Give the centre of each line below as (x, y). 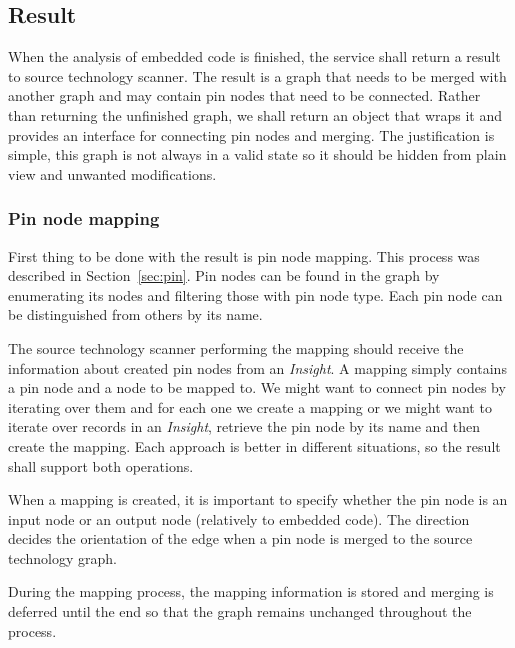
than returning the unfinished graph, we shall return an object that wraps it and (255, 114)
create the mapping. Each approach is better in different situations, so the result (254, 445)
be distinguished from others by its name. (135, 314)
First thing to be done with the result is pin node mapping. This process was (244, 255)
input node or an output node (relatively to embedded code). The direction (239, 518)
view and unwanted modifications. (112, 173)
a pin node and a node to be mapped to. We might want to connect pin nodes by (257, 387)
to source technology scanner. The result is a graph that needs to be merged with (257, 75)
